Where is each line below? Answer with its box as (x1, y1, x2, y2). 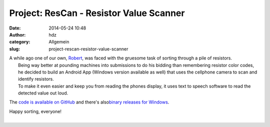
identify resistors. (18, 76, 54, 82)
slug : (9, 45, 20, 52)
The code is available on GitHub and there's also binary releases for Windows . (9, 99, 169, 105)
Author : (9, 31, 26, 37)
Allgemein (48, 39, 69, 45)
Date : (9, 25, 21, 31)
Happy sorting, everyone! (9, 108, 62, 114)
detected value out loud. (18, 90, 68, 96)
